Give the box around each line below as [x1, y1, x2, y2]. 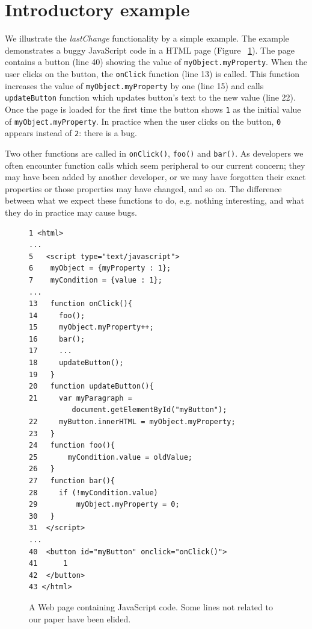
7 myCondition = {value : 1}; [29, 275, 162, 284]
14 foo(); [29, 311, 85, 320]
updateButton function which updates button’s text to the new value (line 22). [5, 91, 296, 104]
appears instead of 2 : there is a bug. [5, 127, 137, 139]
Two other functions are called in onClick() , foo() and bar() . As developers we [5, 146, 304, 159]
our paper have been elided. [29, 612, 131, 625]
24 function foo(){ [29, 441, 115, 450]
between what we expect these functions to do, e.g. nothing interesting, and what [5, 194, 305, 207]
